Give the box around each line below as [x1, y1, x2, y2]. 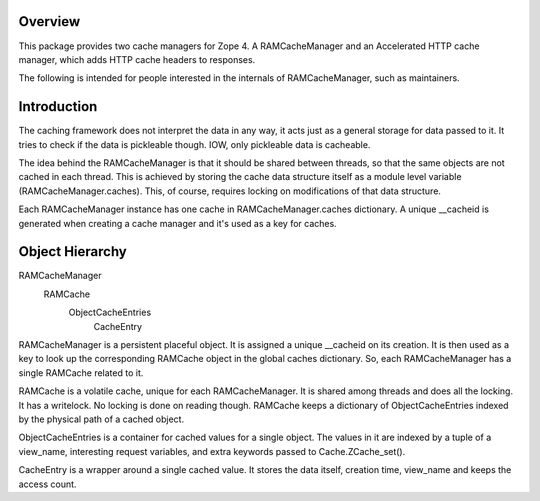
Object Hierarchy [18, 243, 127, 260]
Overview [18, 13, 81, 30]
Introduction [18, 98, 98, 115]
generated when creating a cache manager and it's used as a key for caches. [18, 217, 337, 229]
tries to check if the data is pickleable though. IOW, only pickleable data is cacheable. [18, 138, 371, 150]
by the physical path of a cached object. [18, 413, 185, 425]
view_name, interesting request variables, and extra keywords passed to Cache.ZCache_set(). [18, 445, 406, 457]
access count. [18, 478, 77, 490]
